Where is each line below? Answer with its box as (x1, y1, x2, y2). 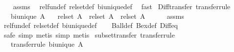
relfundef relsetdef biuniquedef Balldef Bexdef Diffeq (3, 20, 178, 30)
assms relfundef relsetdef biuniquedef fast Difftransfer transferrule (13, 1, 231, 11)
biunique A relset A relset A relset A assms (10, 11, 185, 21)
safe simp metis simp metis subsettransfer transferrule (3, 29, 175, 39)
